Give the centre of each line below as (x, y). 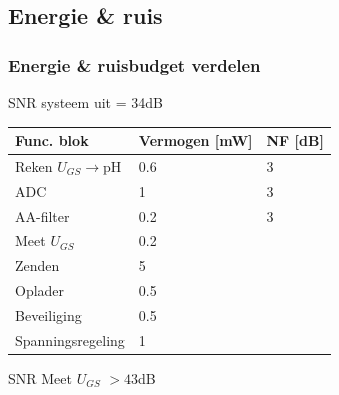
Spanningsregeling (70, 339)
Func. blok (52, 140)
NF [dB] (295, 140)
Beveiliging (48, 315)
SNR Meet (40, 377)
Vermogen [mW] (195, 140)
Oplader (40, 290)
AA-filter (42, 215)
